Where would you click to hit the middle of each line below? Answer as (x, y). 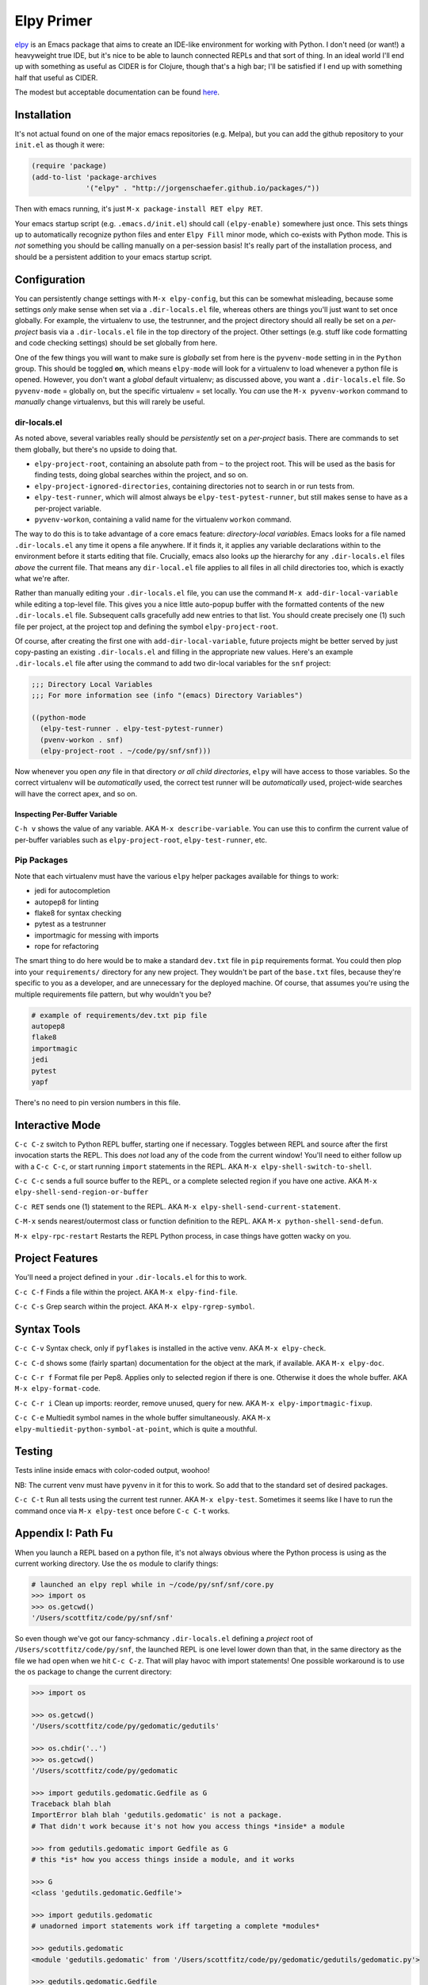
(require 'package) (69, 166)
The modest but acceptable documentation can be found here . (117, 92)
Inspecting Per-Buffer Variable (66, 814)
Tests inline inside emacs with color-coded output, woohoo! (112, 1470)
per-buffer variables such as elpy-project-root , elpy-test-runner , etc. (141, 840)
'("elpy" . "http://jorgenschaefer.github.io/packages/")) (203, 188)
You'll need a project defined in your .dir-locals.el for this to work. (131, 1278)
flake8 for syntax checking (78, 912)
